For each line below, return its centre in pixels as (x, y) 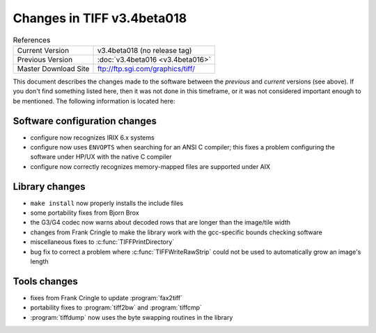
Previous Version (45, 59)
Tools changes (45, 281)
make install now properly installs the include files (107, 203)
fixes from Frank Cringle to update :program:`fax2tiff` (106, 298)
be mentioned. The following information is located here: (94, 101)
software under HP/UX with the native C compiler (101, 157)
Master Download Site (53, 68)
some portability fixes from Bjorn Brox (85, 213)
